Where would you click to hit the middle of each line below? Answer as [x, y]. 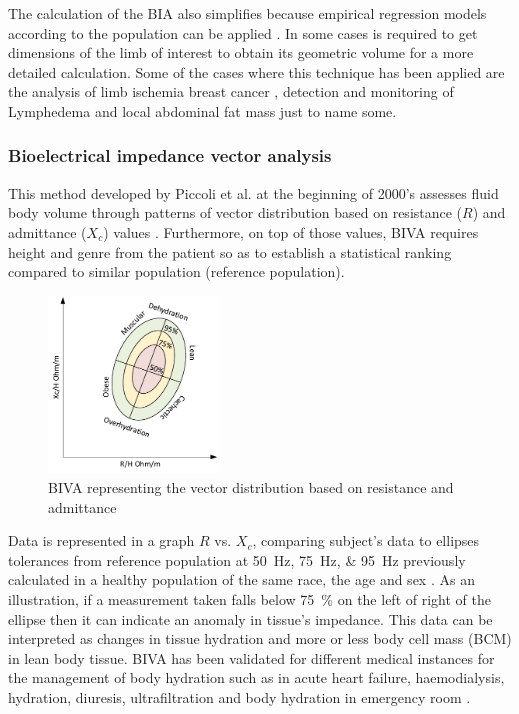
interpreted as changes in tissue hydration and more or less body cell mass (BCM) [260, 638]
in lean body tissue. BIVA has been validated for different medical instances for [251, 657]
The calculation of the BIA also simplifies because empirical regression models [247, 13]
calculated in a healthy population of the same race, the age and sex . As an [241, 579]
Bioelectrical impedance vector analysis [170, 155]
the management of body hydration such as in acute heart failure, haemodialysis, [256, 677]
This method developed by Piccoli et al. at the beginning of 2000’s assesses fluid [253, 192]
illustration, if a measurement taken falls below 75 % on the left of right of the [249, 599]
